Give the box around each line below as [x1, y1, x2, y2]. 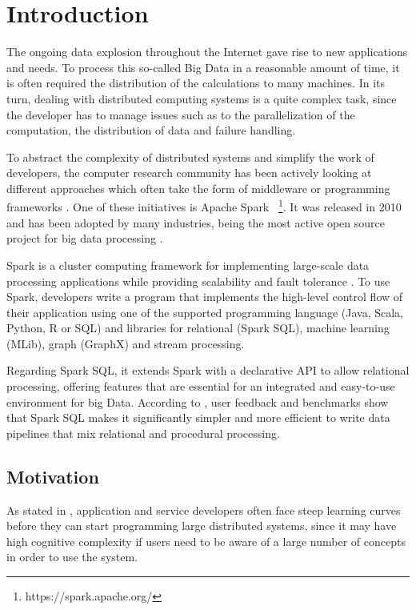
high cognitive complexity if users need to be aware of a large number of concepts [6, 532, 406, 549]
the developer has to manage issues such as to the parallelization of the [6, 106, 355, 122]
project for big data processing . [6, 230, 163, 247]
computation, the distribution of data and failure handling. [6, 122, 296, 138]
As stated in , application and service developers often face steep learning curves [6, 501, 401, 518]
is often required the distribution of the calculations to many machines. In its [6, 74, 386, 91]
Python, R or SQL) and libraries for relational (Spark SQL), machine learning [6, 319, 390, 336]
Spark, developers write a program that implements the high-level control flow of [6, 288, 403, 305]
